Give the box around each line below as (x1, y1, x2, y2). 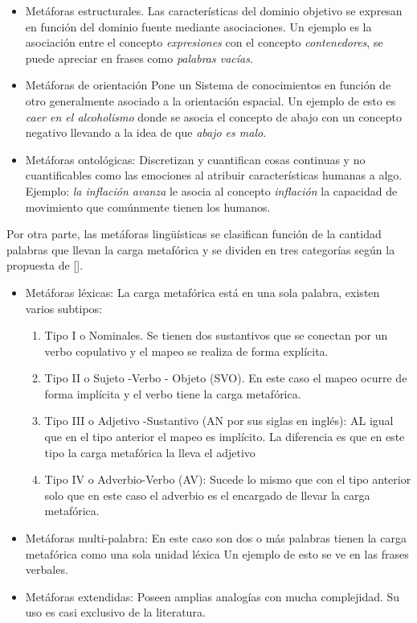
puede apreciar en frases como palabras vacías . (25, 49, 253, 66)
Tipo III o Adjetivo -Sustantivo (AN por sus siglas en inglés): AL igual (44, 412, 394, 429)
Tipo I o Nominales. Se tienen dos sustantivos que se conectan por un (44, 327, 388, 344)
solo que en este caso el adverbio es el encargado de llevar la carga (44, 486, 370, 503)
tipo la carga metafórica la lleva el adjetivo (44, 444, 256, 460)
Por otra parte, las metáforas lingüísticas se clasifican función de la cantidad (6, 225, 382, 242)
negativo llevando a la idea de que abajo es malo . (25, 124, 267, 141)
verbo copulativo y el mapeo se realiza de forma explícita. (44, 342, 329, 359)
